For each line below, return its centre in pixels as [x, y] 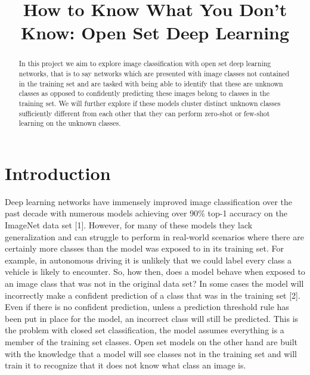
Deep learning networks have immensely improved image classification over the [149, 201]
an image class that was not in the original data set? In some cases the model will [154, 283]
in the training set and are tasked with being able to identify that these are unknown [151, 83]
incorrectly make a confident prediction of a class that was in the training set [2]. [153, 295]
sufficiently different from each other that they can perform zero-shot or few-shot [144, 113]
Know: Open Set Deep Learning [155, 32]
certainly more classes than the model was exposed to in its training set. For [144, 248]
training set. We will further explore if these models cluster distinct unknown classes [150, 103]
